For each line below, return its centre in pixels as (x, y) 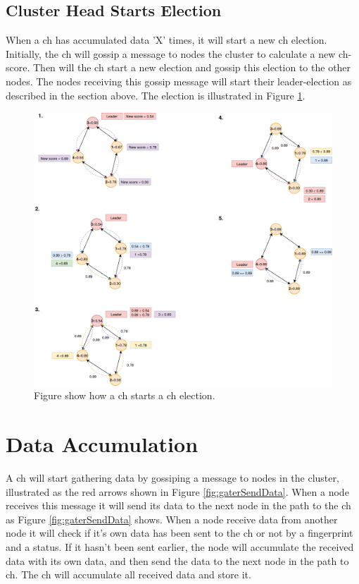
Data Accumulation (102, 444)
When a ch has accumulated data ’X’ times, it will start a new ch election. (166, 40)
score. (18, 67)
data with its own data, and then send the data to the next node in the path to (177, 560)
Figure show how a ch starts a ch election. (125, 395)
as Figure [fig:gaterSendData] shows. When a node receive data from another (172, 519)
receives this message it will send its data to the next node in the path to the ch (178, 505)
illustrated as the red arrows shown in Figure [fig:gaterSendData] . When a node (177, 491)
